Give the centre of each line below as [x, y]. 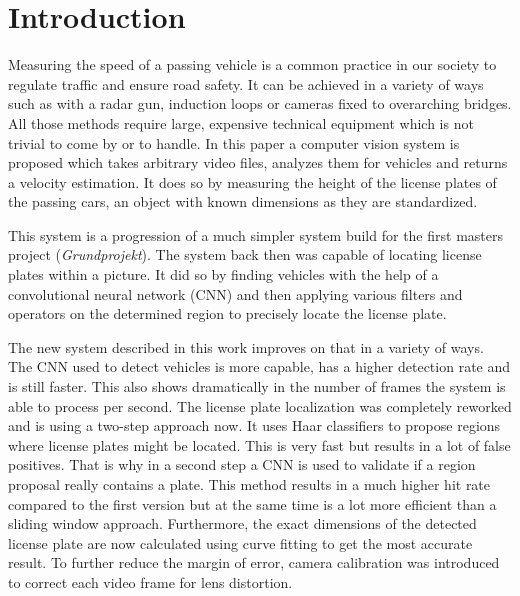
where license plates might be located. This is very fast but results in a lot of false [259, 444]
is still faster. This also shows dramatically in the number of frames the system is [257, 386]
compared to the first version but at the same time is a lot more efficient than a [252, 503]
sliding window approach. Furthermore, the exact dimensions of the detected [242, 523]
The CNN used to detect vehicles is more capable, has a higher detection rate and [259, 366]
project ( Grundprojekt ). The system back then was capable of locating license [245, 254]
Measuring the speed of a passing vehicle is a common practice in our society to [252, 64]
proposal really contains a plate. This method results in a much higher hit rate [249, 484]
